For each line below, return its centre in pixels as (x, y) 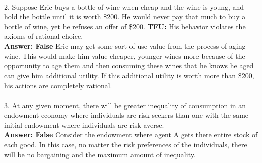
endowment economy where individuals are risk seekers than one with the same (126, 115)
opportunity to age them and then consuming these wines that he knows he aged (129, 66)
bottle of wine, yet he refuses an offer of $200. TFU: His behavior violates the (125, 26)
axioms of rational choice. (44, 36)
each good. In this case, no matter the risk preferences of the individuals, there (126, 144)
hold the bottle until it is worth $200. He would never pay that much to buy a (125, 16)
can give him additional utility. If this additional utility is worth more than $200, (129, 75)
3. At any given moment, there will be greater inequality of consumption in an (125, 105)
